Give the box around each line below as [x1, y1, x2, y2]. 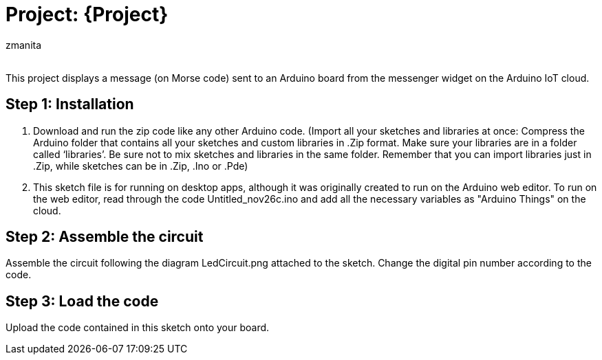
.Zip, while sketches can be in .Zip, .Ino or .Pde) [33, 159, 248, 172]
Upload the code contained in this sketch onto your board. [6, 322, 270, 334]
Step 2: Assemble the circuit [6, 228, 204, 246]
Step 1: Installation [6, 95, 134, 113]
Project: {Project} [6, 3, 169, 26]
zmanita [6, 38, 42, 51]
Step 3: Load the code [6, 292, 159, 310]
